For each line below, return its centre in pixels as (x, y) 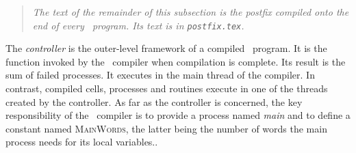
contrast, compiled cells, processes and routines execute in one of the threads (167, 88)
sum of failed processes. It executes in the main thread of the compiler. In (160, 75)
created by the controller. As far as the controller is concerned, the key (154, 101)
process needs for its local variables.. (82, 142)
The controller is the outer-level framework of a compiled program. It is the (166, 48)
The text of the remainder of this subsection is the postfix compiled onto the (191, 12)
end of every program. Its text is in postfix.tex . (138, 25)
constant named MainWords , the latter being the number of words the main (166, 128)
